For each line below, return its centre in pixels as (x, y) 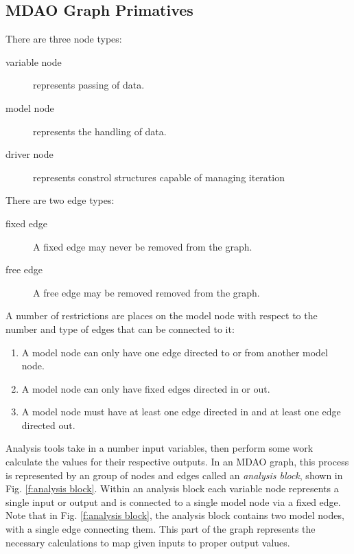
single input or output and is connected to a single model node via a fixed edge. (173, 501)
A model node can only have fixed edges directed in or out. (146, 388)
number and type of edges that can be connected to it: (120, 328)
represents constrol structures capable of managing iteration (159, 177)
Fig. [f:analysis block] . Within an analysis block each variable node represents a (172, 488)
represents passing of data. (89, 85)
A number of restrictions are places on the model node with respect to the (162, 315)
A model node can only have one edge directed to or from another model (175, 352)
